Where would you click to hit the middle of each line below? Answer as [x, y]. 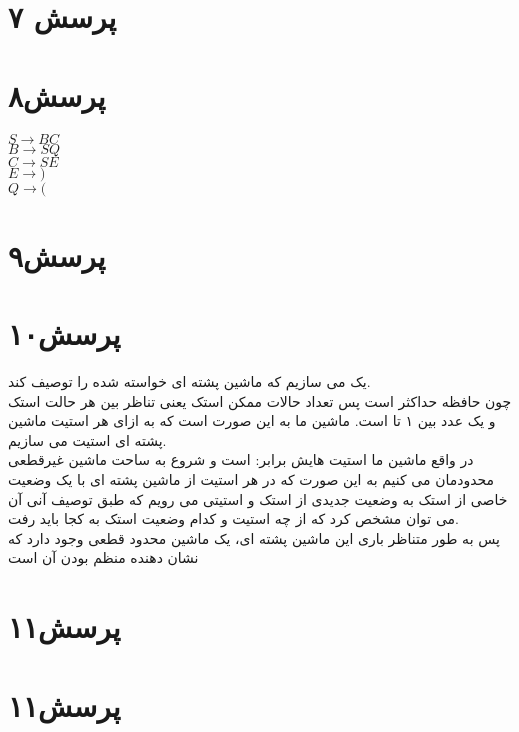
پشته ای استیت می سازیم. [87, 439]
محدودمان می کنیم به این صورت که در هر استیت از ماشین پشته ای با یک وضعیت [251, 478]
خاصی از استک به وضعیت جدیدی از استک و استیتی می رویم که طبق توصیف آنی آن [258, 498]
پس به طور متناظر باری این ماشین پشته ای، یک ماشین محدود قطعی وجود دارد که [254, 537]
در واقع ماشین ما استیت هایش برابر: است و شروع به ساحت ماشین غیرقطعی [241, 459]
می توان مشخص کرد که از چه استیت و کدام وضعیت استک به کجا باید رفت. [233, 518]
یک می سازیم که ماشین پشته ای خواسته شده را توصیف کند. [189, 381]
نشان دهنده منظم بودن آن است [103, 557]
